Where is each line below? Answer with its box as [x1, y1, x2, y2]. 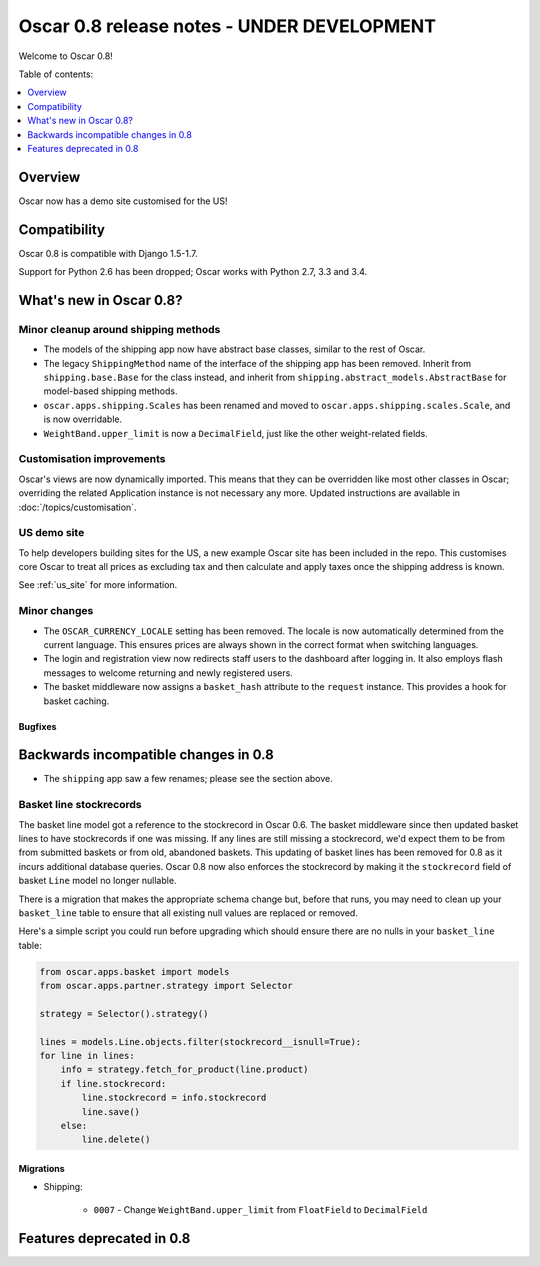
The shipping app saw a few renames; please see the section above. [43, 773, 334, 785]
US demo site [18, 526, 85, 540]
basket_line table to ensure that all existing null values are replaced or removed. [18, 906, 359, 919]
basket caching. [43, 695, 110, 707]
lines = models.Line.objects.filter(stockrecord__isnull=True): [39, 1036, 362, 1047]
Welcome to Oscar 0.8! [18, 50, 114, 62]
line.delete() [81, 1134, 151, 1145]
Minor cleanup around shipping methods [18, 322, 221, 336]
